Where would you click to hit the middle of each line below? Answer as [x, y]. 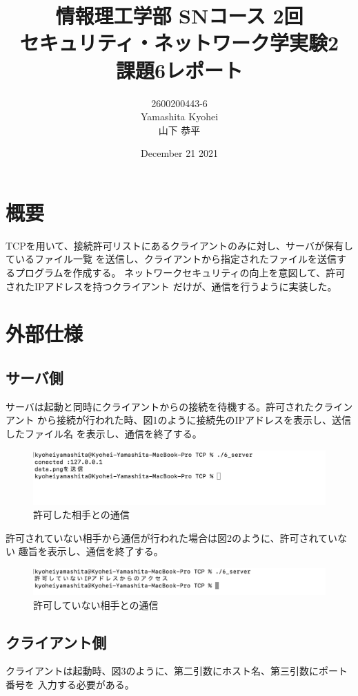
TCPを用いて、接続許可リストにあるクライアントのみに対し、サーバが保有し [179, 245]
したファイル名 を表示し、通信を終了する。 [104, 433]
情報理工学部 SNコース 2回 [179, 16]
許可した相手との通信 [81, 515]
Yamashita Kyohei [179, 116]
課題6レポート [179, 69]
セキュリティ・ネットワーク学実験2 [179, 43]
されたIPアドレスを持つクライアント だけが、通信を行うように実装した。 [171, 286]
